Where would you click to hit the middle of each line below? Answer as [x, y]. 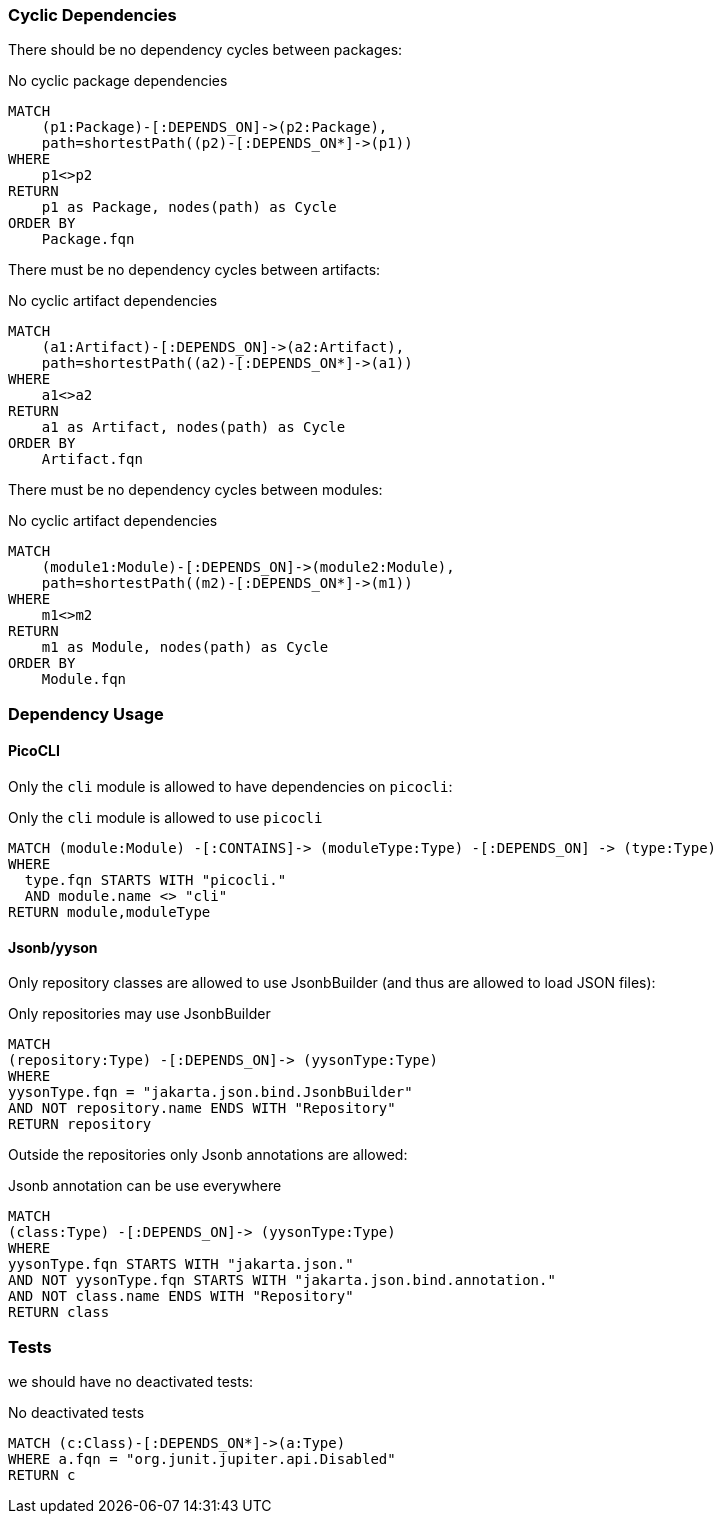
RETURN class [59, 1312]
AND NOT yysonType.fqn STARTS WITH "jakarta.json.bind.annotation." [282, 1280]
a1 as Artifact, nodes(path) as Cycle [193, 427]
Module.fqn [84, 679]
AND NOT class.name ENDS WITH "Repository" [181, 1296]
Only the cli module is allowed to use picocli [165, 817]
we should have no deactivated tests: [131, 1381]
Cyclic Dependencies [92, 15]
